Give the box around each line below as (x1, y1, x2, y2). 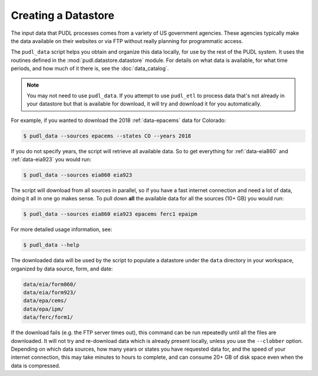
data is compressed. (11, 362, 61, 369)
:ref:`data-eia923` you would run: (11, 156, 91, 163)
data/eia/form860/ (23, 281, 77, 288)
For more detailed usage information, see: (11, 226, 112, 233)
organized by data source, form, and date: (11, 265, 113, 272)
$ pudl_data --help (23, 242, 79, 249)
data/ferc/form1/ (23, 314, 74, 321)
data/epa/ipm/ (23, 305, 64, 312)
